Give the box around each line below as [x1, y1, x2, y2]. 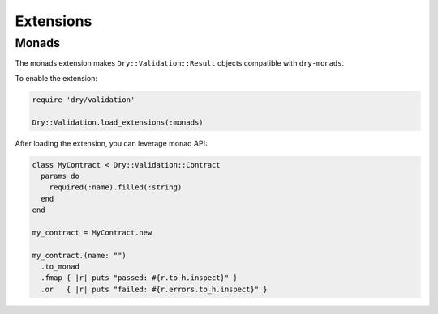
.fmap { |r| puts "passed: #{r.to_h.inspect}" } [41, 274, 238, 282]
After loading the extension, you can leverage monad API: [15, 138, 208, 148]
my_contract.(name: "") [32, 251, 127, 260]
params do [41, 171, 80, 180]
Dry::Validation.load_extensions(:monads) [32, 117, 204, 127]
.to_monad [41, 262, 80, 271]
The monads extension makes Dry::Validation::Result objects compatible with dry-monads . [15, 58, 345, 68]
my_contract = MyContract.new [32, 227, 152, 237]
